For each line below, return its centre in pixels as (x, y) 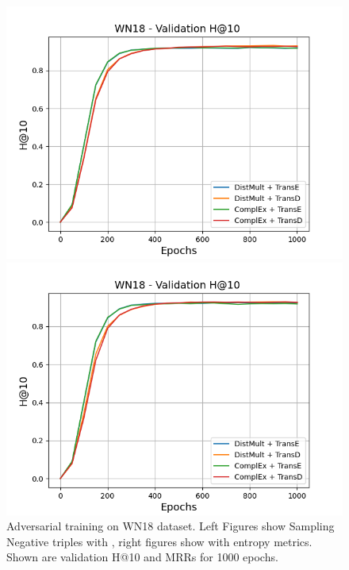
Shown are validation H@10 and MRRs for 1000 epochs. (142, 557)
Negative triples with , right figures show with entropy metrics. (159, 541)
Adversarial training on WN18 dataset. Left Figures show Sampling (171, 526)
